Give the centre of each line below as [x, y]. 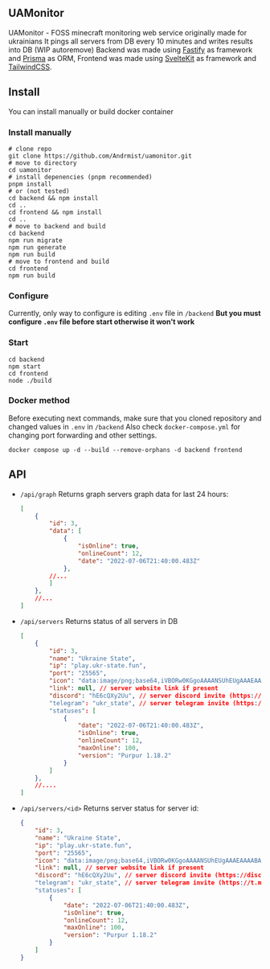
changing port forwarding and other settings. [83, 435]
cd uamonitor [30, 170]
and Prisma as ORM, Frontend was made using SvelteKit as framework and [133, 58]
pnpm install [30, 184]
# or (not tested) [39, 191]
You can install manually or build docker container [91, 111]
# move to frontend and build [59, 261]
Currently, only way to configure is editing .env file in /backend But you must [135, 314]
